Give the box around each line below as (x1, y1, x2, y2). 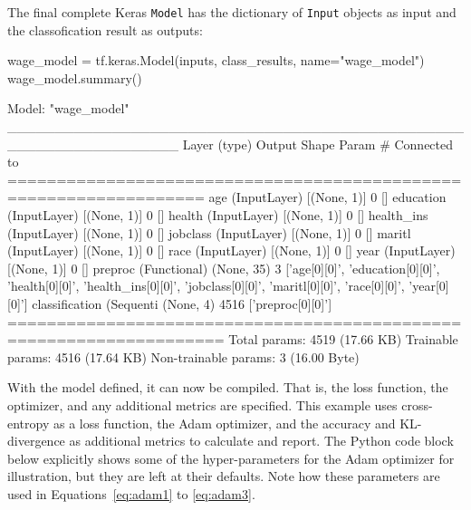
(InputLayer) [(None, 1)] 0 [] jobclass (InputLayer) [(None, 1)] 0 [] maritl (7, 223, 411, 242)
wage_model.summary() (7, 68, 142, 87)
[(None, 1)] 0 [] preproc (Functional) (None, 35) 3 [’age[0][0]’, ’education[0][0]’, (7, 258, 440, 277)
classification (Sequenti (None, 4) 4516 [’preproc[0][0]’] (32, 293, 332, 313)
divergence (7, 431, 65, 450)
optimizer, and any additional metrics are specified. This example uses (7, 395, 398, 414)
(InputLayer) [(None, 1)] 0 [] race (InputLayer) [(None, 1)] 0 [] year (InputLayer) (7, 241, 456, 260)
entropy (7, 413, 50, 432)
